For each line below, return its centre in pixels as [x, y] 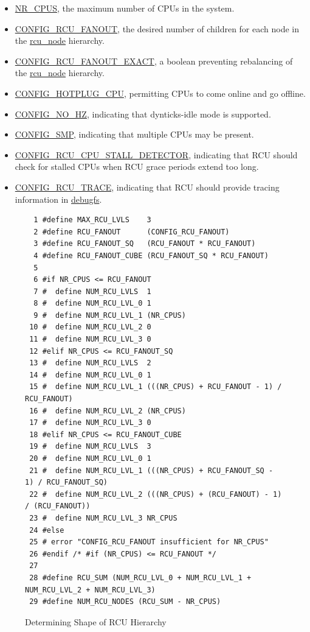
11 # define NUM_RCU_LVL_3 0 [90, 339]
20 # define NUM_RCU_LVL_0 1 [90, 458]
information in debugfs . [58, 199]
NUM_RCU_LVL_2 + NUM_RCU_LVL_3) [90, 590]
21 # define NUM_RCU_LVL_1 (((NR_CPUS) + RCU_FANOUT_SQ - [151, 470]
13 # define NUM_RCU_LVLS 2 [90, 363]
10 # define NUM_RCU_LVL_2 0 [90, 327]
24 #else [47, 530]
